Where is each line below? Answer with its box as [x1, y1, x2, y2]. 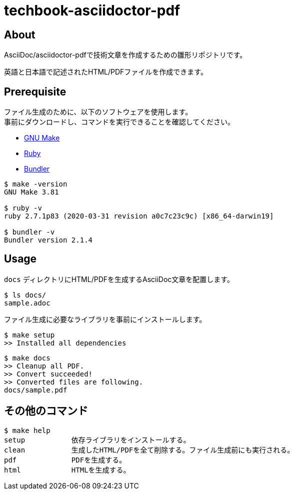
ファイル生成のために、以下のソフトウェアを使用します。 [4, 107, 192, 116]
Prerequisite [4, 85, 66, 98]
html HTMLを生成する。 [4, 465, 130, 474]
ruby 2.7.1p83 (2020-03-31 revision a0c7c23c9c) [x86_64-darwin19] [4, 212, 274, 220]
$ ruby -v [4, 204, 42, 212]
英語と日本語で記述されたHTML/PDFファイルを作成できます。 [4, 67, 207, 76]
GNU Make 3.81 [4, 188, 59, 196]
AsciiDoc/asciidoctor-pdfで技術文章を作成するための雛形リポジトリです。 [4, 50, 247, 59]
